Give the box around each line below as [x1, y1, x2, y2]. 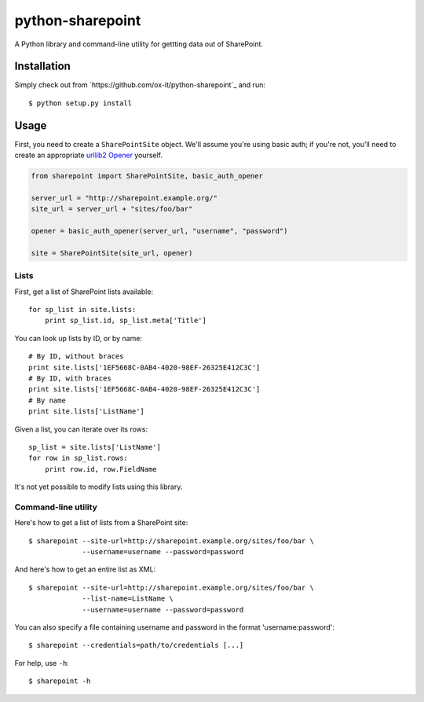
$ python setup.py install [28, 98, 133, 108]
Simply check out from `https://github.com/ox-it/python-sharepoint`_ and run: [14, 80, 266, 90]
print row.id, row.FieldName [44, 465, 157, 473]
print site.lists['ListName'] [28, 407, 145, 416]
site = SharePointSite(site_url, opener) [31, 248, 193, 257]
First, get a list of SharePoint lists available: [14, 287, 153, 296]
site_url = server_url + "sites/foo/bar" [31, 204, 193, 214]
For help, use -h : [14, 658, 70, 667]
